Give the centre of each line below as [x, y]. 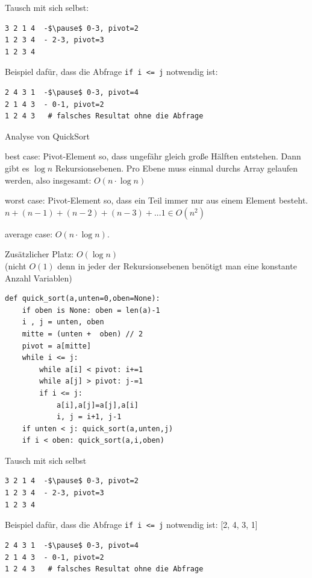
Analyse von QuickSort [47, 136]
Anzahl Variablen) [39, 278]
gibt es [17, 168]
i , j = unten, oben [63, 322]
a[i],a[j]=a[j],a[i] [97, 405]
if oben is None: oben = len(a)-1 [91, 310]
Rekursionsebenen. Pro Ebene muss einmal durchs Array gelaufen [176, 168]
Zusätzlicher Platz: [39, 254]
